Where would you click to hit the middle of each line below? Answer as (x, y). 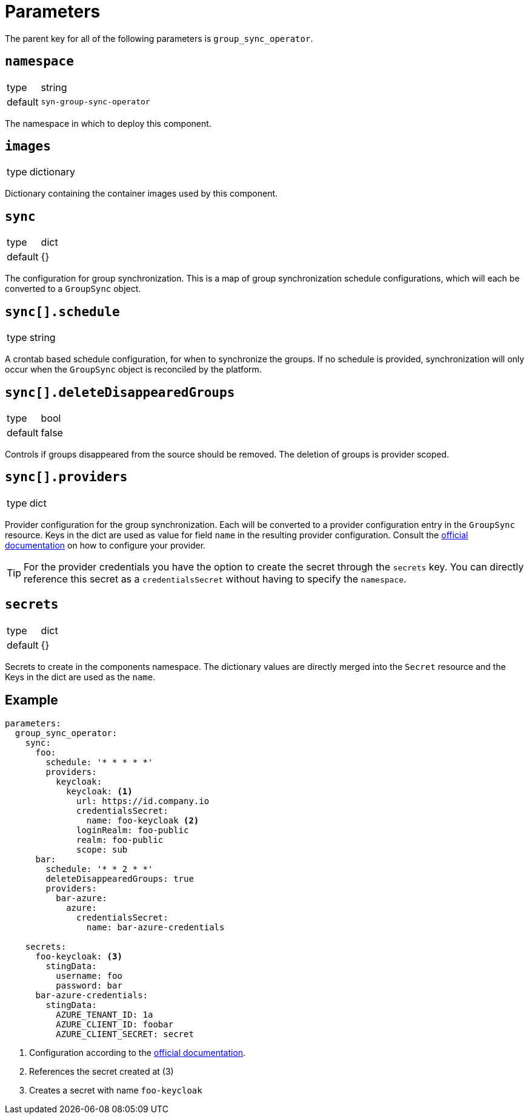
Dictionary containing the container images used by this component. (141, 194)
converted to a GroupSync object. (73, 289)
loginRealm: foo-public (133, 830)
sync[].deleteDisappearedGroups (120, 392)
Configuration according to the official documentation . (138, 1052)
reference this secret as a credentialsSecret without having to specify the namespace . (215, 579)
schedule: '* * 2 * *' (99, 869)
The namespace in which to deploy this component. (108, 123)
